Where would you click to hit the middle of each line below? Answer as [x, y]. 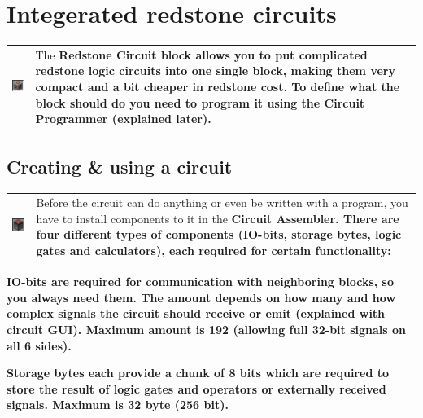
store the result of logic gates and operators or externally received [196, 388]
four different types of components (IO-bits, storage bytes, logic [219, 234]
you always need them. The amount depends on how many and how [201, 297]
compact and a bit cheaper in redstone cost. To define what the [218, 87]
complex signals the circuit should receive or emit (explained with [196, 313]
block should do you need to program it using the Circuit [200, 102]
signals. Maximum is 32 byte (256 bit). [118, 405]
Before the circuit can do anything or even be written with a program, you [222, 202]
